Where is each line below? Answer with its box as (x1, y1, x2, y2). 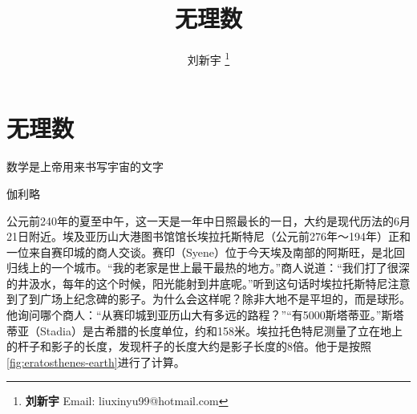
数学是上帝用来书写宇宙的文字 (6, 158, 164, 175)
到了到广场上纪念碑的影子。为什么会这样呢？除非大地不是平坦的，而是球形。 (6, 290, 411, 307)
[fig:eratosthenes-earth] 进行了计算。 (6, 353, 185, 370)
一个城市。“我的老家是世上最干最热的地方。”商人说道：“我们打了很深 (51, 259, 410, 276)
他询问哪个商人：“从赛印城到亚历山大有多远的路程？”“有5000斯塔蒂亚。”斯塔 (6, 306, 404, 323)
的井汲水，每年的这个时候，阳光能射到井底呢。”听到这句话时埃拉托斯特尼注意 (6, 274, 411, 291)
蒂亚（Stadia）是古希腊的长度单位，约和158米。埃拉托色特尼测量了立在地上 (6, 322, 403, 339)
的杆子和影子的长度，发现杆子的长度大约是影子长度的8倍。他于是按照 (6, 338, 371, 355)
